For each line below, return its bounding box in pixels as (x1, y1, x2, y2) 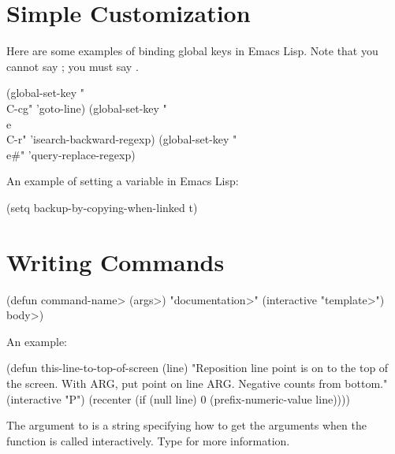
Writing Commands (6, 245, 225, 277)
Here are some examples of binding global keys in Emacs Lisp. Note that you (6, 43, 378, 59)
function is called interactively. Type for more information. (6, 432, 290, 448)
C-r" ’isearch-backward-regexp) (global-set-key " (6, 131, 237, 147)
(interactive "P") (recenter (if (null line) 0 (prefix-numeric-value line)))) (6, 390, 350, 407)
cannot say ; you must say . (6, 58, 139, 74)
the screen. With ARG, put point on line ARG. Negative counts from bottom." (6, 374, 388, 391)
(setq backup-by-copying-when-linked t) (6, 199, 198, 215)
